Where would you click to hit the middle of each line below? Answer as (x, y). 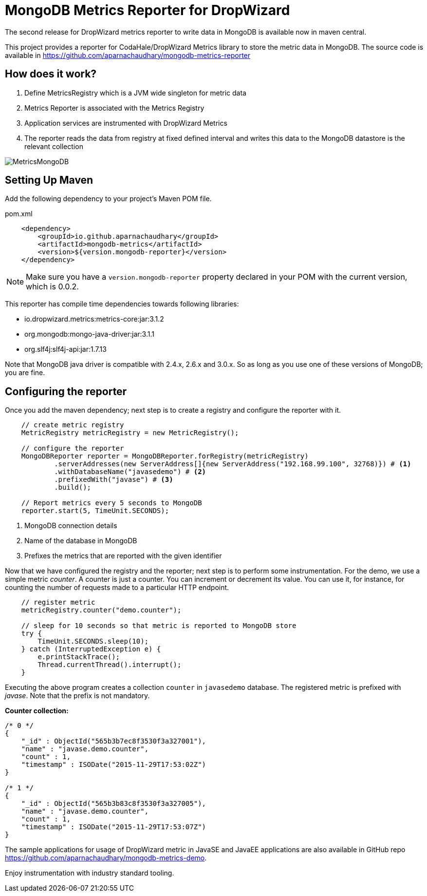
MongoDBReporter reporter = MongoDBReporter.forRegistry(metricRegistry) (165, 456)
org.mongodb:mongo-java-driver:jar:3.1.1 (89, 334)
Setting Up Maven (49, 180)
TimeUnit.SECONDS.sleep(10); (93, 641)
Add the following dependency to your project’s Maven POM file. (108, 199)
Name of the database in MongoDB (81, 541)
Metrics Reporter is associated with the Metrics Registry (114, 108)
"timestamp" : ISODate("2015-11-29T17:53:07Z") (114, 827)
